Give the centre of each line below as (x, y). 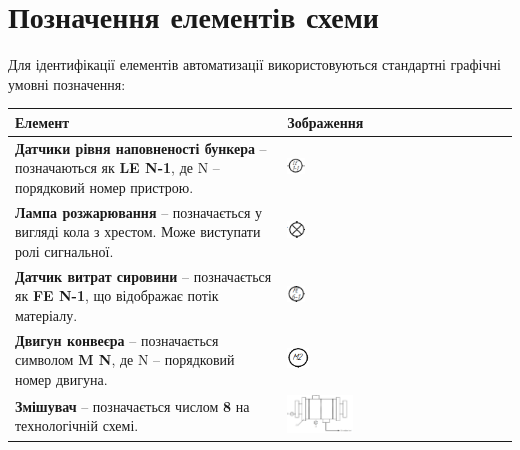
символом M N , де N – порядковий (125, 359)
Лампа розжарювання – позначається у (139, 211)
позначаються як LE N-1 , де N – (117, 167)
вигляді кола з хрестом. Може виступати (138, 231)
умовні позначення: (67, 83)
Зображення (325, 121)
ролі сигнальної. (64, 250)
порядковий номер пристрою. (104, 186)
